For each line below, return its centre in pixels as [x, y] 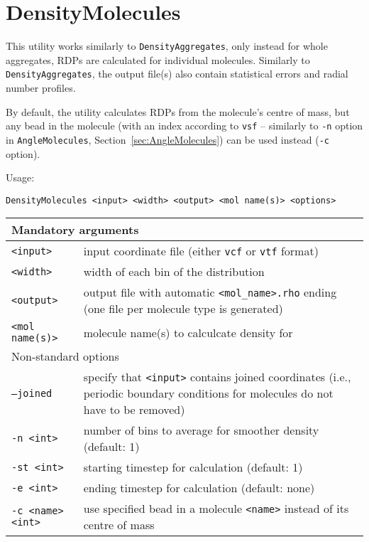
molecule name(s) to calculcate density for [188, 332]
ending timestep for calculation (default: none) [199, 488]
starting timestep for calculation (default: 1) [193, 467]
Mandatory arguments [75, 230]
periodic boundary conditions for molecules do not [208, 393]
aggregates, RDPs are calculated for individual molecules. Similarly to [158, 59]
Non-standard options [65, 356]
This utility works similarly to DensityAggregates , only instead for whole [167, 46]
